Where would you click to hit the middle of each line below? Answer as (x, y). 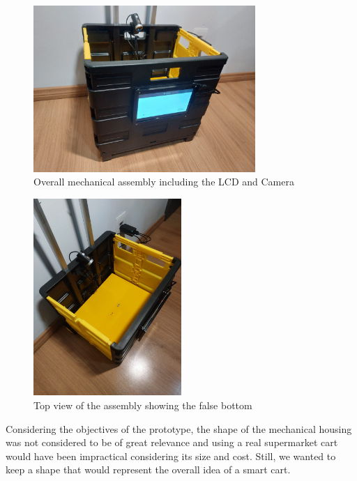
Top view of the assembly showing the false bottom (143, 405)
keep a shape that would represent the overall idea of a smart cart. (148, 469)
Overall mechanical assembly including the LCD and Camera (164, 182)
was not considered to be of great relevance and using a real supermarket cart (172, 442)
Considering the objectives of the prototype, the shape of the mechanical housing (179, 428)
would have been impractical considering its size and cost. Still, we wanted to (171, 456)
